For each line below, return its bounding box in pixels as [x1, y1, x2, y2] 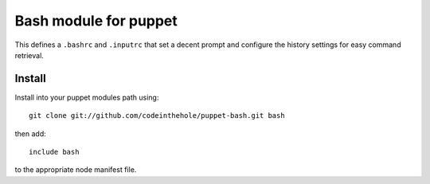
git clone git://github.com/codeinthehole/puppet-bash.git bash [29, 112, 286, 120]
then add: [14, 128, 47, 139]
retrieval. [14, 50, 44, 60]
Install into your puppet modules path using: [14, 92, 159, 102]
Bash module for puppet [14, 12, 178, 29]
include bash [29, 147, 80, 157]
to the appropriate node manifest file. [14, 165, 137, 174]
